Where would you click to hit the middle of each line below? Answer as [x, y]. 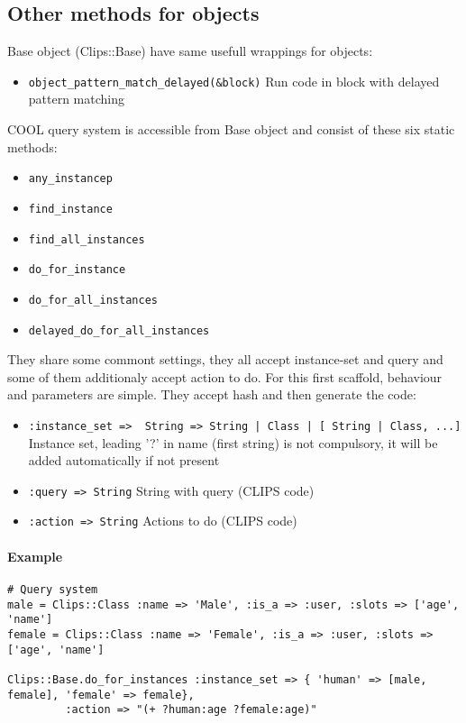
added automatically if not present [124, 460]
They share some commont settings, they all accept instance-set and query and [225, 359]
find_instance [70, 209]
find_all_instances [87, 239]
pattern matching [77, 99]
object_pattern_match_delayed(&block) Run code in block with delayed [234, 81]
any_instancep [70, 179]
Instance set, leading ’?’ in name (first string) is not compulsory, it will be [233, 442]
